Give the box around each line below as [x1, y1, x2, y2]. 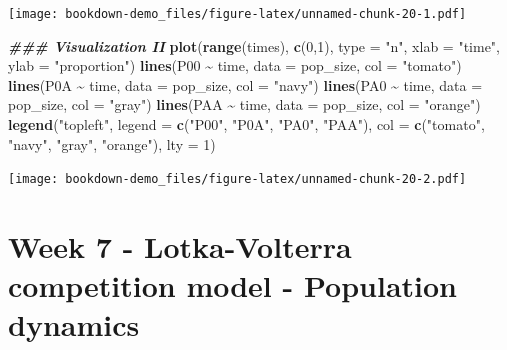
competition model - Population [8, 265, 457, 306]
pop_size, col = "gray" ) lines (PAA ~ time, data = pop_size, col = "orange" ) [8, 94, 481, 115]
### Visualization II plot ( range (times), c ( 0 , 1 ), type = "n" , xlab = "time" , [8, 35, 500, 56]
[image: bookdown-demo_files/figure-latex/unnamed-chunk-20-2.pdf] [8, 172, 467, 187]
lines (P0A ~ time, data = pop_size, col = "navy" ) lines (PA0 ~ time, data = [8, 74, 483, 95]
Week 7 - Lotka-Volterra [8, 226, 352, 267]
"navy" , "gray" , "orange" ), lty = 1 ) [8, 133, 216, 154]
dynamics [8, 304, 140, 345]
